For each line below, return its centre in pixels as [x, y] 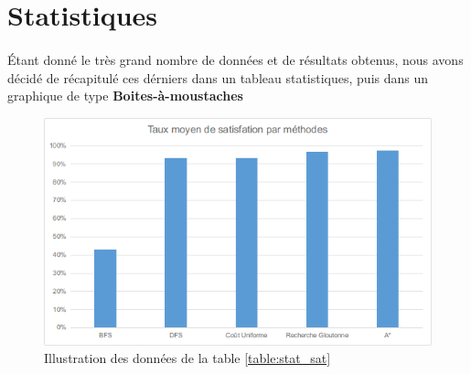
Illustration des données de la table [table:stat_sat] [187, 358]
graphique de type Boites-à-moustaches [125, 96]
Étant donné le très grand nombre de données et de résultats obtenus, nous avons [235, 59]
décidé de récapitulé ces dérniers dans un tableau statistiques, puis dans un [218, 77]
